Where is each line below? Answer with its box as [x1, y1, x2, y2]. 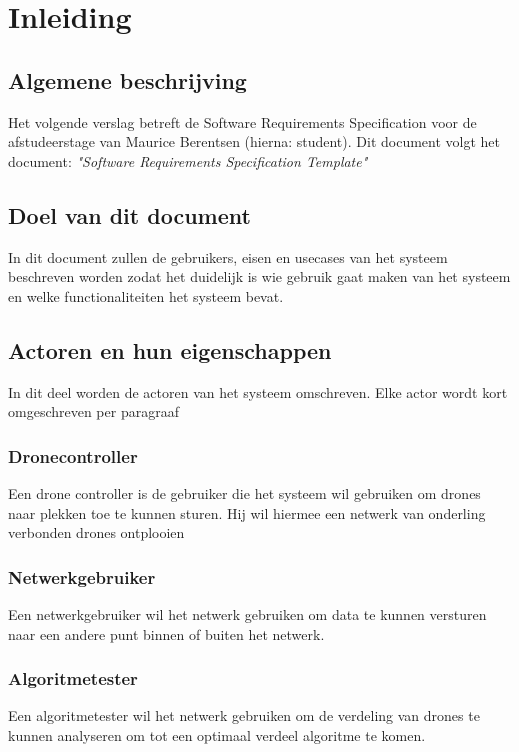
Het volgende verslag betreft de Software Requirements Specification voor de [8, 111, 477, 132]
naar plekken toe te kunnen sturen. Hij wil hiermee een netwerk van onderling [8, 502, 486, 523]
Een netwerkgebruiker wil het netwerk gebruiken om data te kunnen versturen [8, 603, 487, 624]
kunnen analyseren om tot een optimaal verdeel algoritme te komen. [8, 724, 426, 745]
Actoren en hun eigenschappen [8, 334, 332, 365]
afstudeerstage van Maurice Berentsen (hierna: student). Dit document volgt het [8, 131, 501, 152]
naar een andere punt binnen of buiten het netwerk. [8, 623, 325, 644]
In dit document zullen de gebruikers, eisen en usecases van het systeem [8, 246, 448, 267]
